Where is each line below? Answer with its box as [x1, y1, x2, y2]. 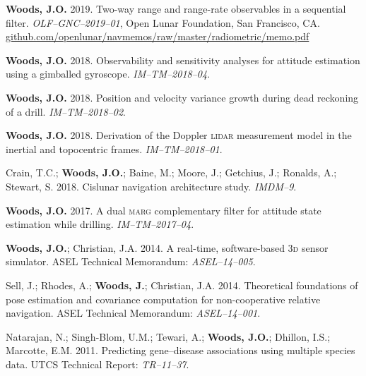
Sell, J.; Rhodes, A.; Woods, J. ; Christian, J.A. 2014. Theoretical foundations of [6, 277, 358, 292]
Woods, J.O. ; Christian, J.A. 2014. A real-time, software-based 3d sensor [6, 240, 329, 255]
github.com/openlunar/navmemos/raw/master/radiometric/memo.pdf [6, 29, 309, 44]
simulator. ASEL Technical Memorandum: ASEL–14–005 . [6, 254, 256, 269]
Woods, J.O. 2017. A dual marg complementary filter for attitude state [6, 202, 321, 217]
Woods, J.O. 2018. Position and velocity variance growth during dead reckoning [6, 90, 359, 104]
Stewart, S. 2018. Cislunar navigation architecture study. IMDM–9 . [6, 178, 297, 193]
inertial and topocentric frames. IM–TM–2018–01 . [6, 141, 223, 156]
